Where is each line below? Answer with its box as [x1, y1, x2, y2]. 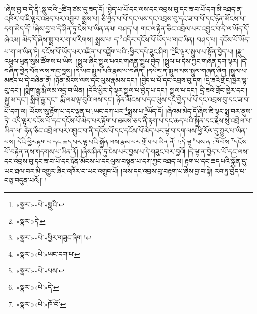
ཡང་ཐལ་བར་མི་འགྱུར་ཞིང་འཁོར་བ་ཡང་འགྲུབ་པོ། [4, 165, 119, 175]
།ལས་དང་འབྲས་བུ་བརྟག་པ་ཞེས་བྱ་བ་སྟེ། [121, 165, 213, 175]
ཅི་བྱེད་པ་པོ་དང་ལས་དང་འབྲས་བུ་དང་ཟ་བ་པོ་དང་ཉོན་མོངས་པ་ [101, 13, 246, 24]
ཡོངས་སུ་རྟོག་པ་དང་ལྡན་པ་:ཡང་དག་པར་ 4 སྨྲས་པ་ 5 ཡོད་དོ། [29, 104, 163, 116]
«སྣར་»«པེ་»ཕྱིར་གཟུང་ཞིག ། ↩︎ [16, 232, 92, 243]
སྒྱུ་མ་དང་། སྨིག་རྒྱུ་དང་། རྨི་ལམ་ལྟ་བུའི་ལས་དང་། [4, 94, 114, 105]
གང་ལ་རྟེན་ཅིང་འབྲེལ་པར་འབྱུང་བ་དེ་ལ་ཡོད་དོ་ [141, 23, 249, 33]
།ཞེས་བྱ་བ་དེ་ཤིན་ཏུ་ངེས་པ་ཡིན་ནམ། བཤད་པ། [33, 23, 139, 33]
